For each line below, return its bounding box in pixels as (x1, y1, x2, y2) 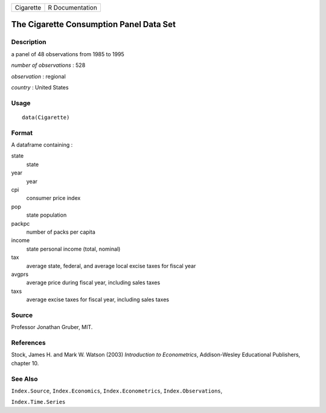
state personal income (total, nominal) (26, 245, 121, 252)
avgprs (11, 271, 29, 278)
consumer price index (26, 194, 81, 202)
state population (26, 211, 67, 219)
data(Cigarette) (22, 114, 70, 121)
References (11, 338, 46, 347)
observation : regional (11, 72, 66, 80)
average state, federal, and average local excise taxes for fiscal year (26, 262, 196, 269)
